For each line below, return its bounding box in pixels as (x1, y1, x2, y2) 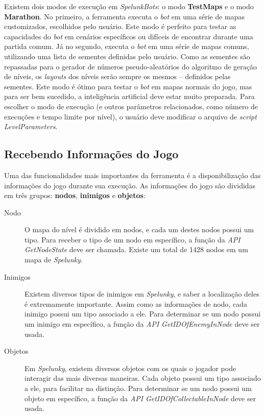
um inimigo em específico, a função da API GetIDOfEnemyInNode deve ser (25, 319, 260, 329)
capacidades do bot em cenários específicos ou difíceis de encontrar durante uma (4, 31, 253, 41)
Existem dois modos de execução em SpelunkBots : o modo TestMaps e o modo (4, 1, 254, 11)
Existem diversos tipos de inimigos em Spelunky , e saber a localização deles (25, 288, 259, 299)
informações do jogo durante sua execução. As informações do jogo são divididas (4, 180, 256, 190)
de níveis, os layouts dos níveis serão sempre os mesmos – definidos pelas (4, 71, 231, 82)
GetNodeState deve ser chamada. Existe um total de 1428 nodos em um (25, 244, 248, 255)
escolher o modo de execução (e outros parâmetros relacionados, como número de (4, 101, 258, 111)
